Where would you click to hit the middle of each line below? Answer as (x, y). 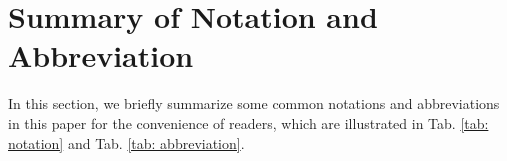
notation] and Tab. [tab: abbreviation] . (126, 142)
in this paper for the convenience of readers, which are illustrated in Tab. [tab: (248, 122)
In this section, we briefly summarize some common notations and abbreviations (254, 103)
